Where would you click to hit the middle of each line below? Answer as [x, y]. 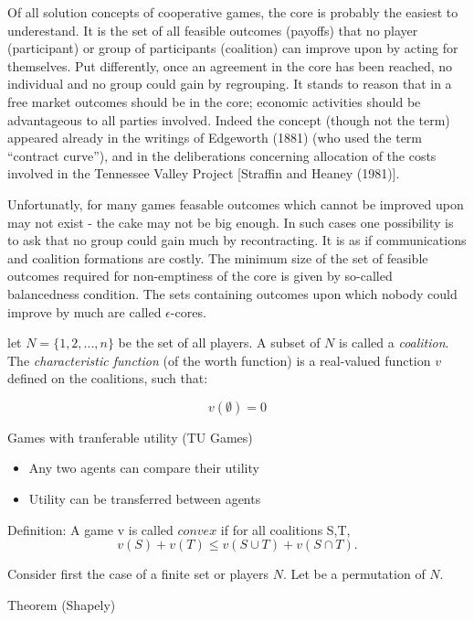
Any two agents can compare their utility [144, 468]
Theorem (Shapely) [62, 604]
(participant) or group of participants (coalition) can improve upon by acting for [233, 48]
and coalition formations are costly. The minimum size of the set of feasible [218, 257]
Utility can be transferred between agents [145, 499]
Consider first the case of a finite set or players [138, 574]
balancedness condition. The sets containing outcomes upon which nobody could [232, 293]
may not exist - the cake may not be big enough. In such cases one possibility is [231, 222]
